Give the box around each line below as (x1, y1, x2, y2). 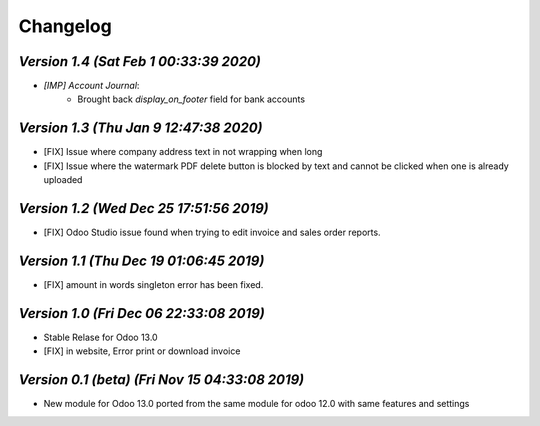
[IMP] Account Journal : (43, 80, 140, 92)
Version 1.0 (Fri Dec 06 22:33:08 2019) (18, 305, 265, 322)
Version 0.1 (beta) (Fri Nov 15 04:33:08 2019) (18, 371, 305, 389)
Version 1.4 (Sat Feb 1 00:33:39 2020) (18, 53, 262, 70)
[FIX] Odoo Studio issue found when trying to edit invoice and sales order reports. (43, 226, 381, 239)
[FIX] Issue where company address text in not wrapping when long (43, 146, 323, 158)
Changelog (18, 15, 112, 37)
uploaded (43, 174, 83, 186)
